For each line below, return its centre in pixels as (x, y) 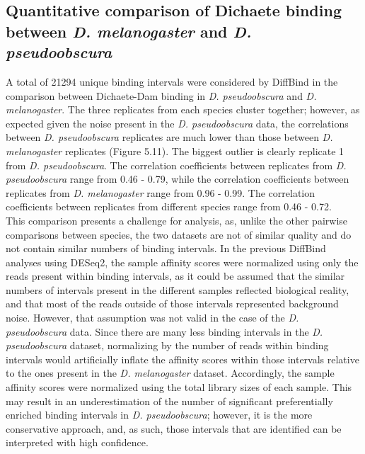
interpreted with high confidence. (77, 442)
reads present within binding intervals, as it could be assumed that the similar (175, 276)
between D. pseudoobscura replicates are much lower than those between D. (169, 137)
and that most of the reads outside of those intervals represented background (172, 303)
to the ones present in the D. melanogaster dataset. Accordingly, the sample (170, 373)
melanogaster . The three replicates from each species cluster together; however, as (183, 109)
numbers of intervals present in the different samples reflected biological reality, (178, 289)
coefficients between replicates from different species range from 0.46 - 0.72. (169, 206)
